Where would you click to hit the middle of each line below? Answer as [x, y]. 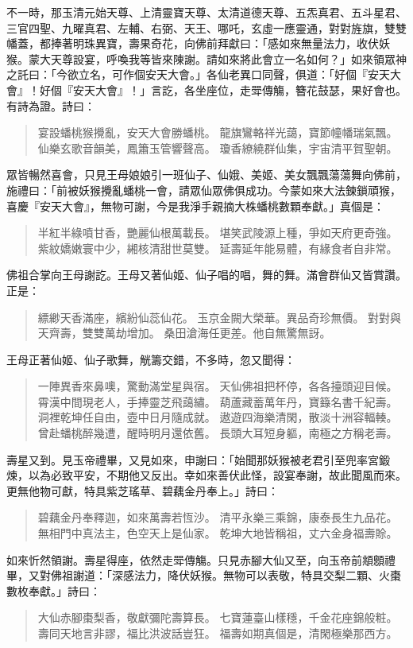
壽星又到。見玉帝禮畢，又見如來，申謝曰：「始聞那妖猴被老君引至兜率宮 [193, 459]
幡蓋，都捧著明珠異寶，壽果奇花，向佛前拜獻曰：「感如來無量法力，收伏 [193, 43]
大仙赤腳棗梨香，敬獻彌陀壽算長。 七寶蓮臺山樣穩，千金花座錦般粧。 [218, 617]
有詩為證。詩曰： [51, 105]
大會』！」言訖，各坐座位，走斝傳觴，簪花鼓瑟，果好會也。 [251, 89]
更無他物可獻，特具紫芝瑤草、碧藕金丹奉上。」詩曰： [143, 490]
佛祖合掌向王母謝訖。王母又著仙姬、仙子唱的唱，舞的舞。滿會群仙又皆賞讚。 [206, 275]
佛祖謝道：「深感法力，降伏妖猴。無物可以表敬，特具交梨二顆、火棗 [226, 575]
